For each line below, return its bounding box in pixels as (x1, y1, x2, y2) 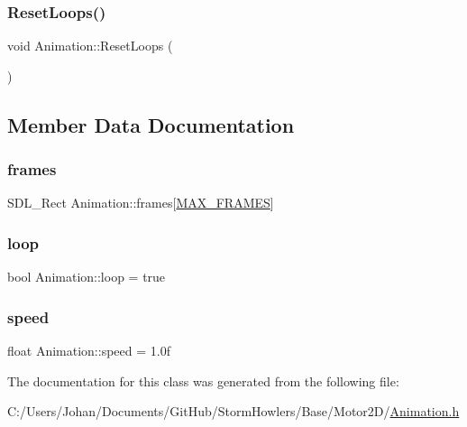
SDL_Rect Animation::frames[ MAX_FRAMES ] (7, 193, 274, 212)
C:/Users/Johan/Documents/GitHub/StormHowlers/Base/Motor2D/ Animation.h (7, 402, 460, 421)
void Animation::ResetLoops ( (7, 36, 173, 55)
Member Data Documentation (7, 110, 295, 138)
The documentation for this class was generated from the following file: (7, 371, 399, 390)
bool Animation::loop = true (7, 267, 166, 286)
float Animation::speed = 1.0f (7, 341, 170, 360)
